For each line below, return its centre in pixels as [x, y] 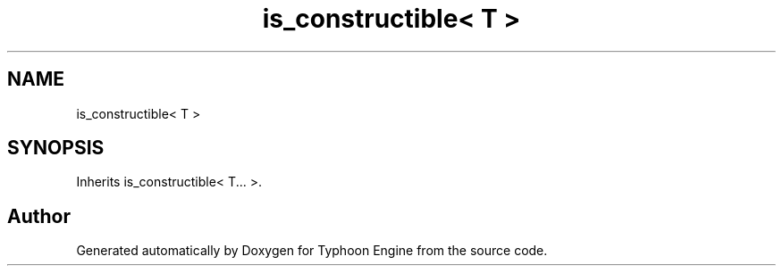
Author [39, 216]
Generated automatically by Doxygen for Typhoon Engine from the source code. [312, 251]
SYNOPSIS [56, 148]
